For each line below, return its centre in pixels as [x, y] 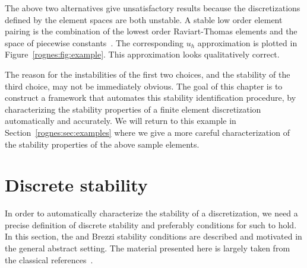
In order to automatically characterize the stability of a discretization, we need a [151, 213]
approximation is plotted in [247, 42]
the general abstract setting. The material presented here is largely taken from [148, 248]
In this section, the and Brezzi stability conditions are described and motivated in [153, 236]
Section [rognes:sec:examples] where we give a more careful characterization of [147, 132]
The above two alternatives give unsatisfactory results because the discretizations [153, 8]
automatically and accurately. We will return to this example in [121, 121]
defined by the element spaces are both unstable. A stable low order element [144, 19]
